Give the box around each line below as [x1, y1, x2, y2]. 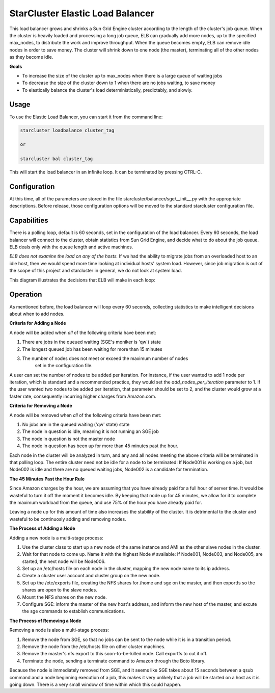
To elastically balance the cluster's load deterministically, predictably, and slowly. [22, 87, 193, 93]
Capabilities [9, 216, 48, 225]
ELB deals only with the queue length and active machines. [9, 244, 133, 250]
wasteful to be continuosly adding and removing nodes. [9, 516, 127, 522]
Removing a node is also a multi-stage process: [9, 627, 109, 633]
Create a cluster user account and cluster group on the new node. [22, 573, 160, 579]
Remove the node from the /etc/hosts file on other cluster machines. [22, 643, 166, 650]
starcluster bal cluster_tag [20, 156, 93, 162]
